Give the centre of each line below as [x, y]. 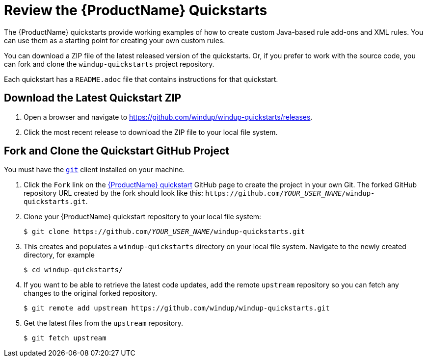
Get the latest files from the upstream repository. [104, 323]
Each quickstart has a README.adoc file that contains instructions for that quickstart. [141, 79]
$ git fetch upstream [65, 338]
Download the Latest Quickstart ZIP [93, 98]
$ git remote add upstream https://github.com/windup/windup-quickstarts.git [177, 308]
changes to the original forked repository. [91, 293]
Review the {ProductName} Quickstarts [136, 10]
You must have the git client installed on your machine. [94, 170]
